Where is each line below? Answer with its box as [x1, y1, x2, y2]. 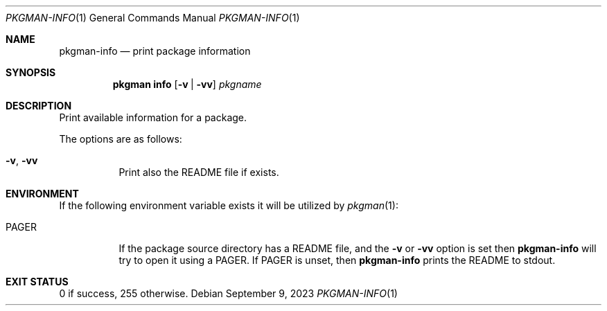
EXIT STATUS [6, 276, 69, 287]
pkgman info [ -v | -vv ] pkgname [112, 78, 262, 90]
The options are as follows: [59, 133, 182, 145]
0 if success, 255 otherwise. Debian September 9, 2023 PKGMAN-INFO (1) [59, 287, 398, 299]
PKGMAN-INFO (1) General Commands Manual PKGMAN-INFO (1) [6, 12, 300, 24]
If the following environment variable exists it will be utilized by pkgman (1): [59, 199, 398, 211]
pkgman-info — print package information [59, 45, 251, 57]
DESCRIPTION [6, 100, 72, 112]
